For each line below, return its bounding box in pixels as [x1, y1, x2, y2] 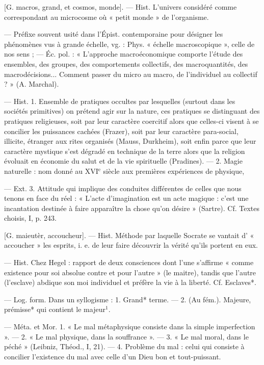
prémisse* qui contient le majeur [4, 304, 105, 315]
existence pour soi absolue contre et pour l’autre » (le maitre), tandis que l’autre [4, 267, 256, 277]
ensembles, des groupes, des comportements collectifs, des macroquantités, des [4, 58, 248, 69]
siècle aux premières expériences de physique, [103, 165, 245, 176]
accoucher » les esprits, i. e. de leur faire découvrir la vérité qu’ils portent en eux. [4, 240, 258, 250]
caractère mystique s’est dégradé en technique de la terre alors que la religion [4, 145, 245, 156]
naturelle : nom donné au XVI [4, 165, 98, 176]
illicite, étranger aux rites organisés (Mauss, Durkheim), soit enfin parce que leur [4, 136, 256, 146]
